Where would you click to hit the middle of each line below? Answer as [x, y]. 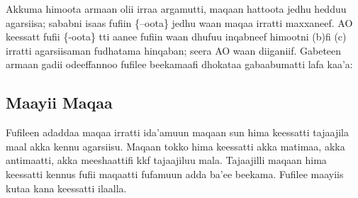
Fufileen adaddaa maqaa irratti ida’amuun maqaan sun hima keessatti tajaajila [177, 132]
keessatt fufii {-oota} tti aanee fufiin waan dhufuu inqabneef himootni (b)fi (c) [176, 37]
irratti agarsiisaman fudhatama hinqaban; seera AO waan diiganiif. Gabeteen [174, 50]
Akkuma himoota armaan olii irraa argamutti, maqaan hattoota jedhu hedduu [176, 9]
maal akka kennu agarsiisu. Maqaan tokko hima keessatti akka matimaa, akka [175, 146]
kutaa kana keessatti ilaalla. [66, 188]
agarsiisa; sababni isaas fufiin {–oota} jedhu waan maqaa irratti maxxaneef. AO [179, 22]
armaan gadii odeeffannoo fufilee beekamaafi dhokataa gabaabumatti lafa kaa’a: [179, 64]
